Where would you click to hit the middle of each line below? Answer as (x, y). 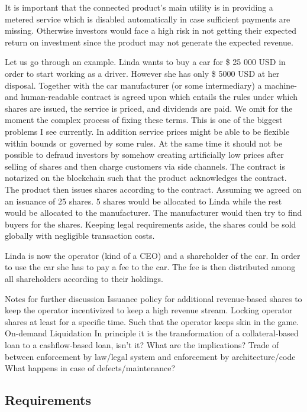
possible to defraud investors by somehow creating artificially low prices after (144, 155)
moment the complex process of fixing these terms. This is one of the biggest (144, 120)
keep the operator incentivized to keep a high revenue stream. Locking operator (149, 310)
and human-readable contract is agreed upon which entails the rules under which (151, 97)
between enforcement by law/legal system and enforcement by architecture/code (150, 356)
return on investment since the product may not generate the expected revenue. (149, 42)
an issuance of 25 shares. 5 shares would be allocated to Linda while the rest (143, 201)
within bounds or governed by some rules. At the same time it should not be (144, 143)
